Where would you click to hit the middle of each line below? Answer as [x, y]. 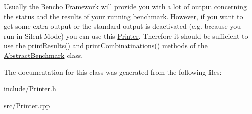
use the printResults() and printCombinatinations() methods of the [106, 45]
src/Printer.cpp [27, 105]
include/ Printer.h [30, 88]
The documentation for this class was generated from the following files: [113, 72]
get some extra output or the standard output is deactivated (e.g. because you [123, 26]
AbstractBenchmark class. [43, 55]
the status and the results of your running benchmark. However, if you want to [124, 16]
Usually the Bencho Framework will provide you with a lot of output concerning [126, 6]
